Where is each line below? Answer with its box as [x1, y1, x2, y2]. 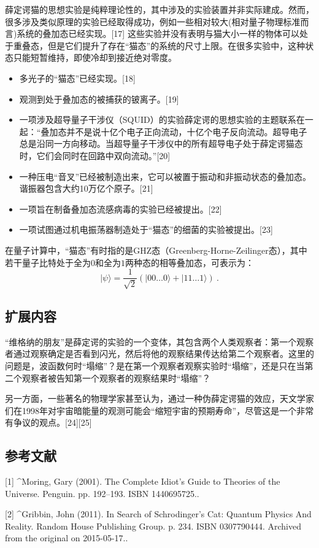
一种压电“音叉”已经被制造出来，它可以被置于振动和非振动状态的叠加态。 [19, 170, 312, 182]
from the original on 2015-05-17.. [5, 531, 128, 544]
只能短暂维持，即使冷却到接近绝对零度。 [13, 51, 177, 64]
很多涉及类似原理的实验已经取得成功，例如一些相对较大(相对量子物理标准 [5, 15, 301, 28]
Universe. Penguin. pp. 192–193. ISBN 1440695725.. [5, 487, 199, 499]
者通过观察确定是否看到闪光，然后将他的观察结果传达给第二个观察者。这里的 [5, 347, 314, 360]
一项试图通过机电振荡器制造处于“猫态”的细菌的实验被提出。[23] [19, 223, 273, 236]
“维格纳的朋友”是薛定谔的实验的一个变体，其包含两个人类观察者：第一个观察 [5, 335, 314, 348]
